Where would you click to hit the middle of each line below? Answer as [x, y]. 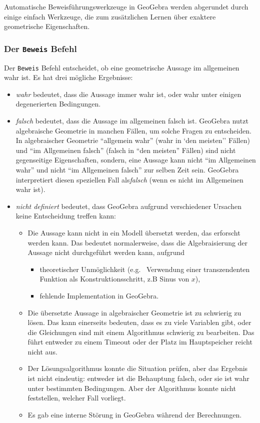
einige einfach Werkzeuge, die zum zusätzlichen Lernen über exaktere [110, 16]
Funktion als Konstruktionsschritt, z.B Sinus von [114, 279]
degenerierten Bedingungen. [58, 104]
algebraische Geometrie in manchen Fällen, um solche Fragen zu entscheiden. [133, 130]
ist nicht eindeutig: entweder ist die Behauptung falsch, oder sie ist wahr [138, 378]
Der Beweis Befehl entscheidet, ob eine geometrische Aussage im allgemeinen [122, 67]
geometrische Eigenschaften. [47, 26]
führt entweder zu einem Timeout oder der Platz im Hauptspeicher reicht [140, 342]
